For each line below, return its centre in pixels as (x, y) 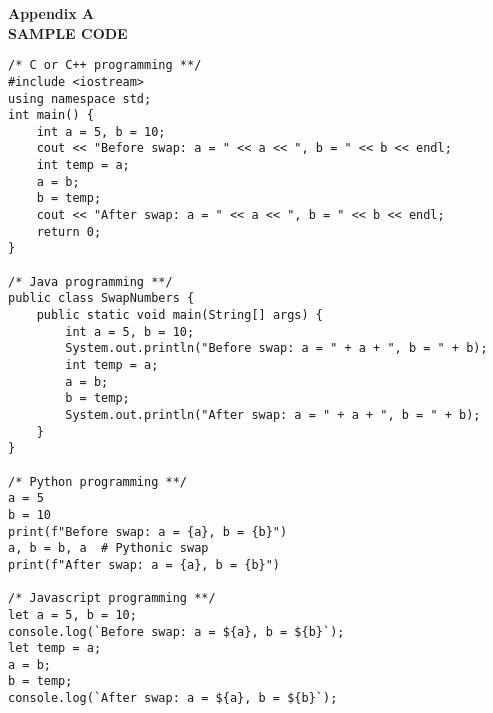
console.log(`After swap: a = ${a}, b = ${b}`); (173, 698)
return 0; (69, 231)
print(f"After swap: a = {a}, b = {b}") (144, 564)
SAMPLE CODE (68, 32)
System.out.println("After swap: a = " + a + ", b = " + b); (273, 414)
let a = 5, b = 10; (72, 614)
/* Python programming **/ (97, 481)
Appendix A (51, 13)
